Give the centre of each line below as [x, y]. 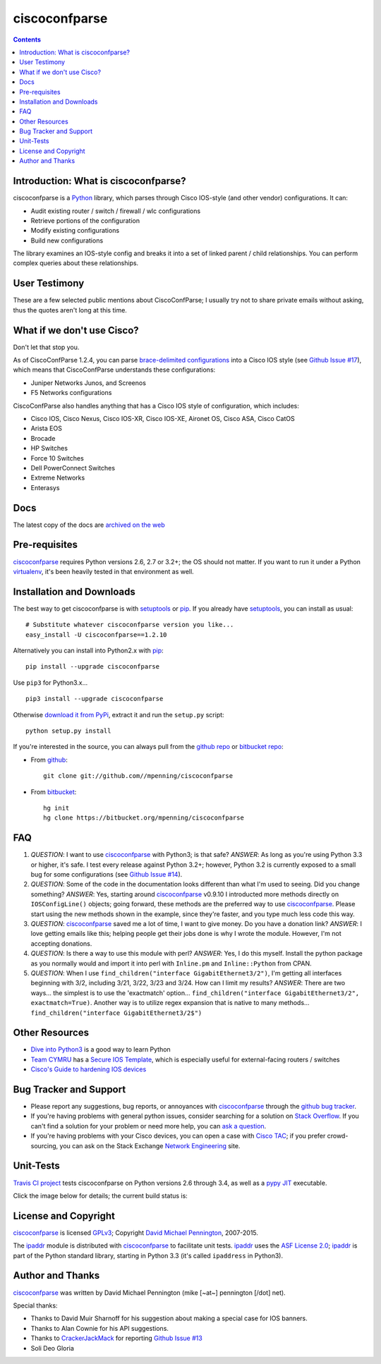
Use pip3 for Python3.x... [50, 682]
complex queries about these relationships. [76, 263]
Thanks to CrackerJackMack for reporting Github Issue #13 [116, 1338]
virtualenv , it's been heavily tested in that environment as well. [103, 571]
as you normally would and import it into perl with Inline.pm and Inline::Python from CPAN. [171, 963]
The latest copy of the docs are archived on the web [89, 525]
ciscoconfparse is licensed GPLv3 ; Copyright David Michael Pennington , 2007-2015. [136, 1232]
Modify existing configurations [75, 231]
